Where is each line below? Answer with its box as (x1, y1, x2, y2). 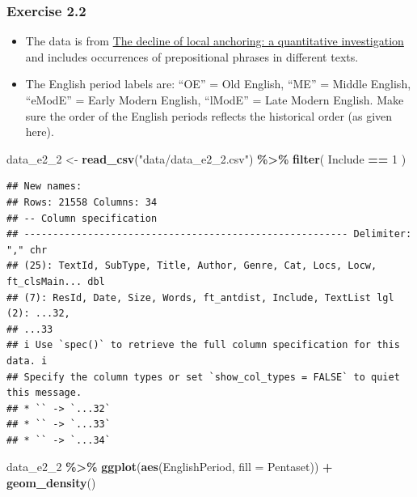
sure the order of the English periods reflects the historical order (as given (25, 107, 393, 124)
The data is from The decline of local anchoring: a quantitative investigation (25, 32, 404, 49)
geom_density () (6, 474, 96, 491)
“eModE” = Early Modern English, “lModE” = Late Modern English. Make (25, 91, 404, 108)
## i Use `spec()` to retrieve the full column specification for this (6, 339, 400, 351)
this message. (6, 387, 82, 399)
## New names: (6, 181, 82, 193)
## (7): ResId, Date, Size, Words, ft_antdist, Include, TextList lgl (6, 291, 394, 304)
